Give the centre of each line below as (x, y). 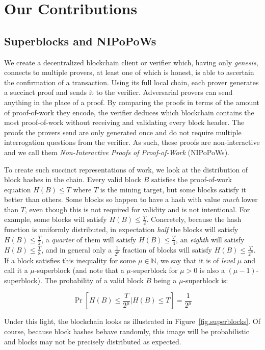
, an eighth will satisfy (210, 239)
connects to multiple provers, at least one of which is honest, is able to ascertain (129, 72)
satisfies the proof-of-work (192, 179)
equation (18, 189)
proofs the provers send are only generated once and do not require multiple (123, 132)
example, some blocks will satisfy (56, 219)
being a (165, 280)
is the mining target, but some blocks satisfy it (173, 189)
